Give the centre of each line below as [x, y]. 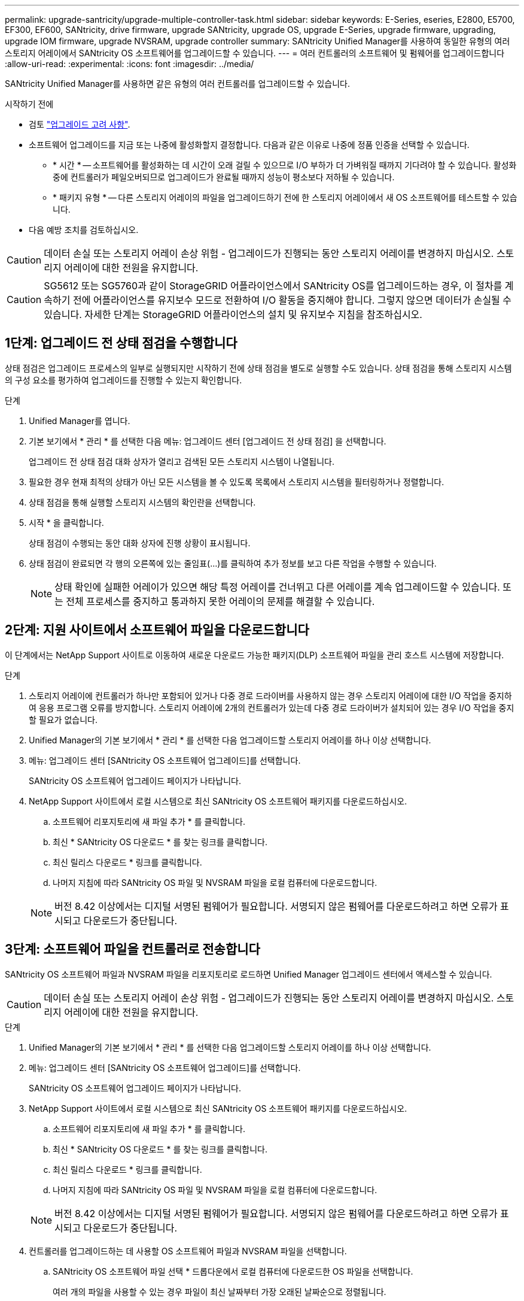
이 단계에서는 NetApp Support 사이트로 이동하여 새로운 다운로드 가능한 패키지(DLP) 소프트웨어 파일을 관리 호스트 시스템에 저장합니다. [255, 655]
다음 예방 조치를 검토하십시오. [84, 230]
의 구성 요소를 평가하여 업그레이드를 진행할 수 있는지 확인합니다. [124, 380]
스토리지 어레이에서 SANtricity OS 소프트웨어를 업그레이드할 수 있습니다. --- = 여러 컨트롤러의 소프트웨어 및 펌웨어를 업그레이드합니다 [255, 53]
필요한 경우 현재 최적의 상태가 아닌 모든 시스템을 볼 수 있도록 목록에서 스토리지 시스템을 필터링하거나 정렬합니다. [237, 482]
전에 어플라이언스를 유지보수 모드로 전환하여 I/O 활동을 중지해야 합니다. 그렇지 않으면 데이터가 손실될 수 [292, 300]
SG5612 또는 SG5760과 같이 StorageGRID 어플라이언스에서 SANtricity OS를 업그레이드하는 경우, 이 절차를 [273, 286]
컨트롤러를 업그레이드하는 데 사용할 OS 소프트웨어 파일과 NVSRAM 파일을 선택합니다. [188, 1251]
